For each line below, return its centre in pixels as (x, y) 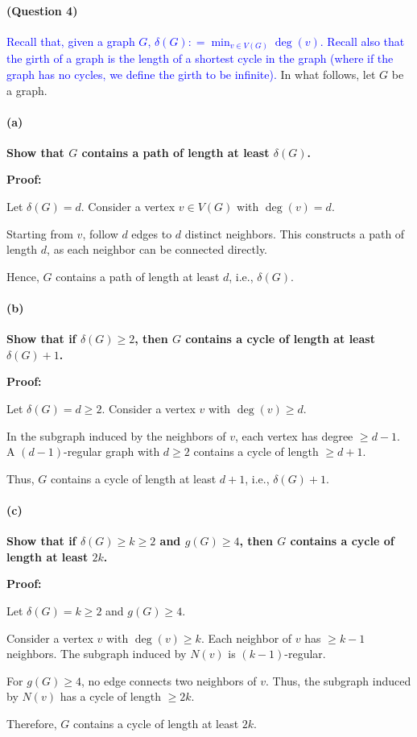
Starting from (40, 233)
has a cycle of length (110, 696)
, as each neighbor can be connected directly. (157, 249)
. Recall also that (362, 41)
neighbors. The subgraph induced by (97, 654)
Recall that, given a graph (71, 41)
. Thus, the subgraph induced (339, 680)
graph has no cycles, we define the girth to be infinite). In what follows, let (191, 74)
